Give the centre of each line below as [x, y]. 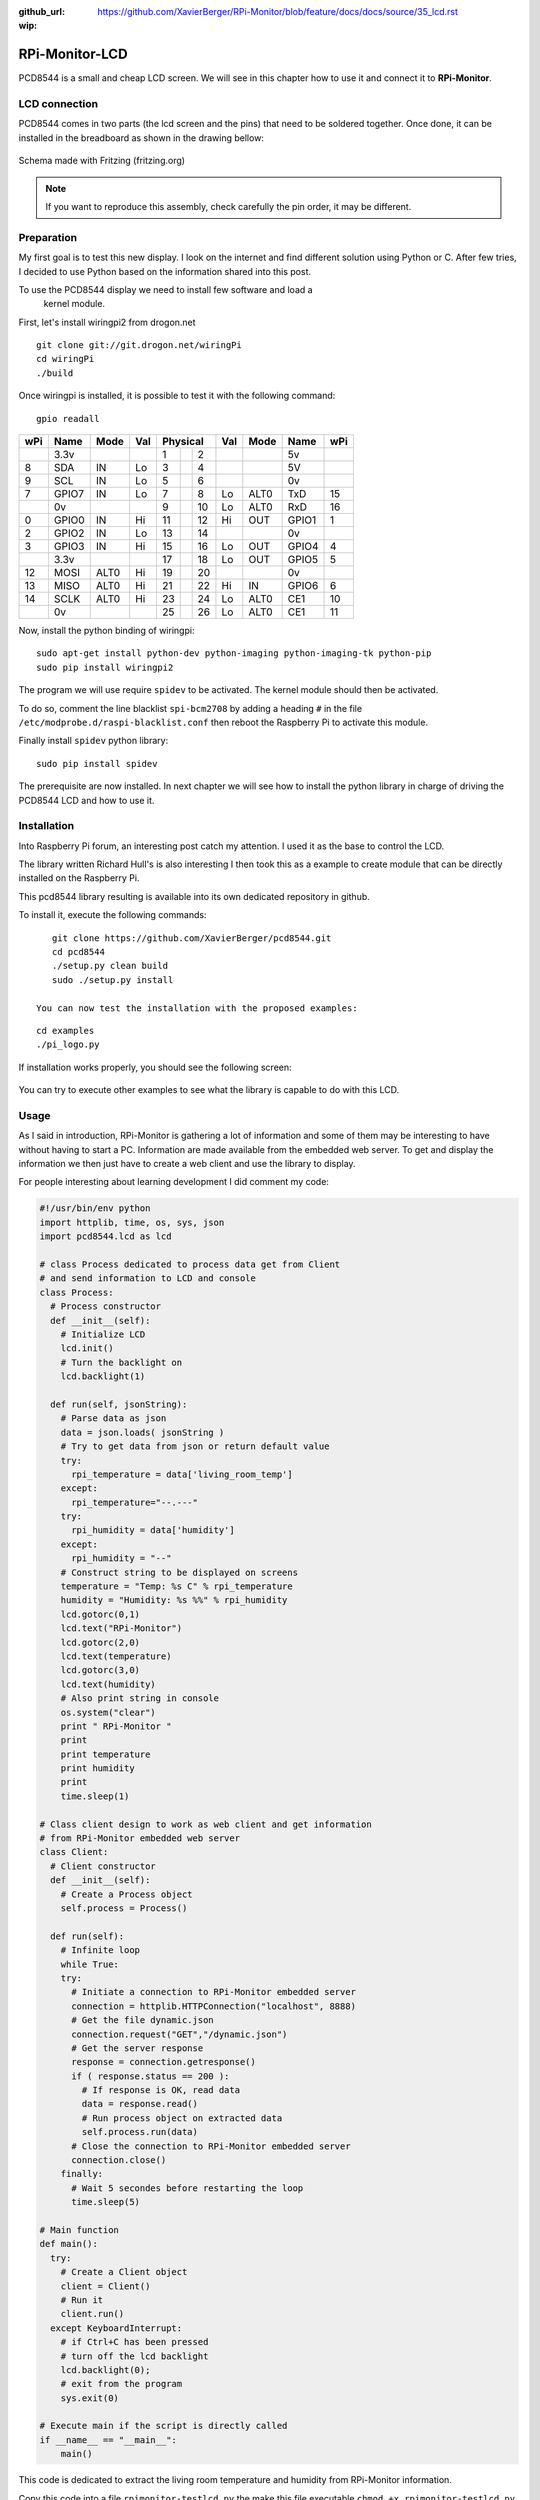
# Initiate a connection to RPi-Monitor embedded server [214, 1992]
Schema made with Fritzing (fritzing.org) [101, 161]
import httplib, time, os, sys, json [132, 1222]
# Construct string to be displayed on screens [179, 1572]
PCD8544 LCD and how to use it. [86, 800]
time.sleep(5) [105, 2202]
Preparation [48, 237]
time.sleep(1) [95, 1796]
